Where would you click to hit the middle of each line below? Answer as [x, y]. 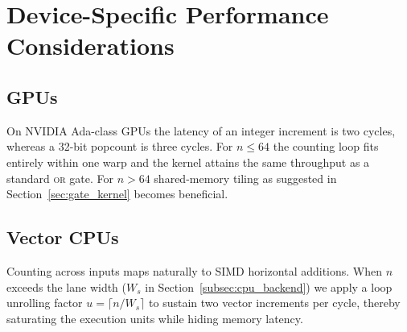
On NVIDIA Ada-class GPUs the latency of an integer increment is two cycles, [201, 130]
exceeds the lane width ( [67, 286]
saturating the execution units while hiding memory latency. [155, 318]
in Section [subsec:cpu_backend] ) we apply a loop [269, 286]
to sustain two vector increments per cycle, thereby [275, 303]
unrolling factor [45, 303]
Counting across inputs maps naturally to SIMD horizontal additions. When [195, 270]
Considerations [90, 46]
